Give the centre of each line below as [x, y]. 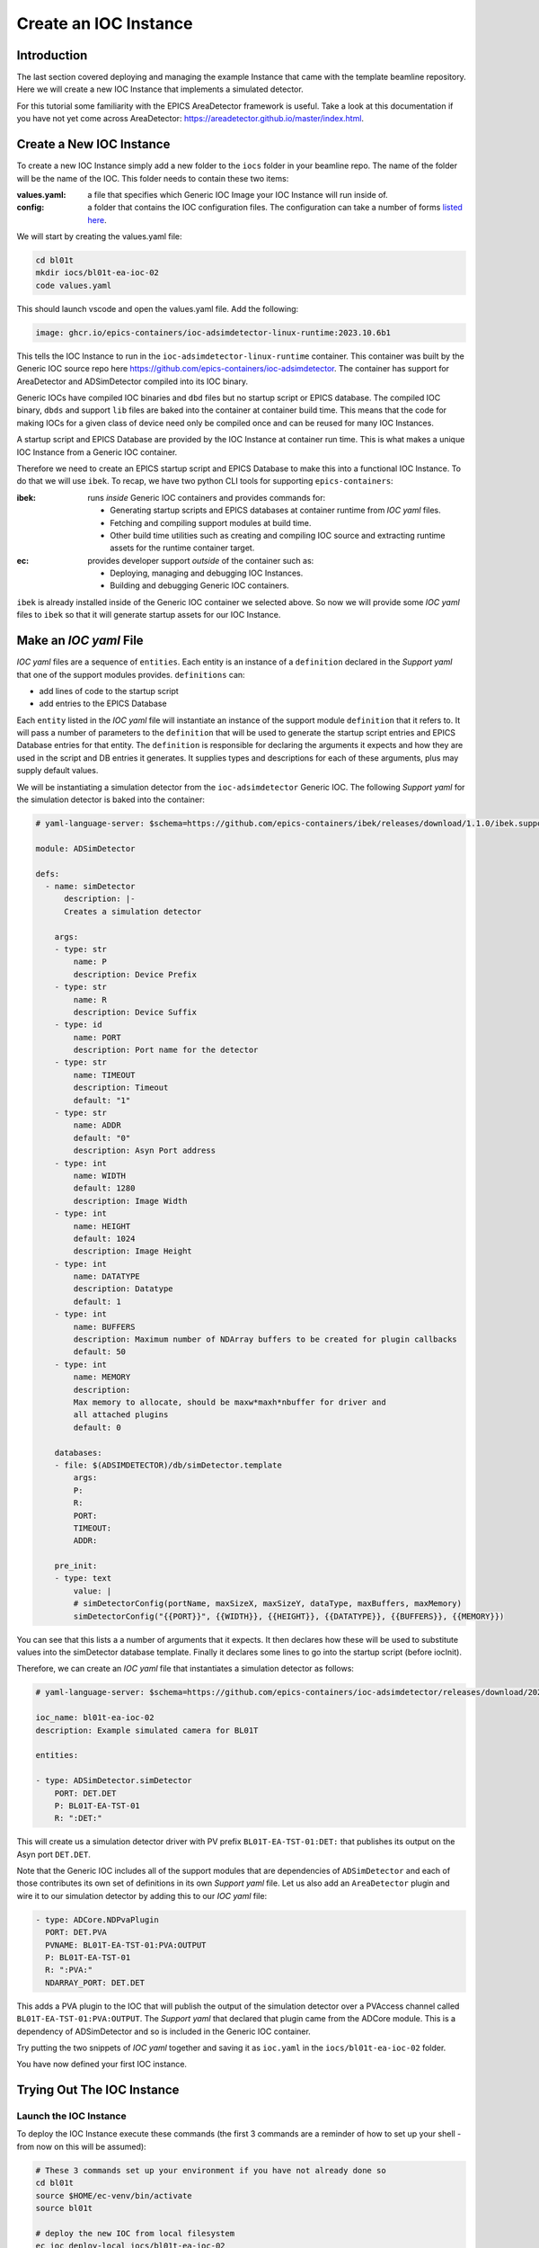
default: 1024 [104, 1238]
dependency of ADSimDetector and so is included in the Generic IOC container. [164, 2031]
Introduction [52, 55]
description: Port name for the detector [166, 1050]
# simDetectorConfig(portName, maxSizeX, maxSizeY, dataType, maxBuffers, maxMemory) [268, 1604]
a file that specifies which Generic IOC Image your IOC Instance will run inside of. [238, 194]
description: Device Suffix [135, 1012]
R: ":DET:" [78, 1818]
